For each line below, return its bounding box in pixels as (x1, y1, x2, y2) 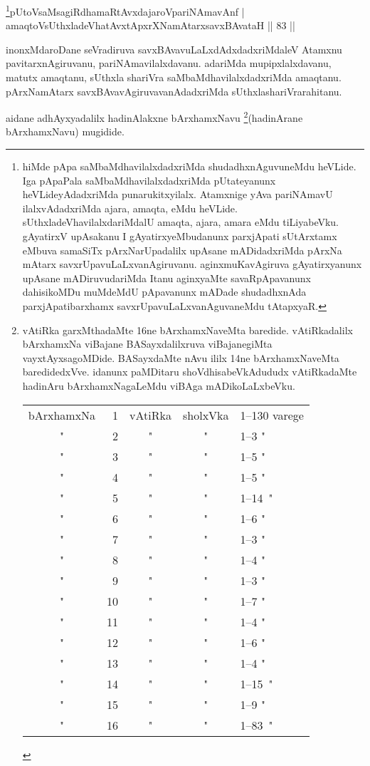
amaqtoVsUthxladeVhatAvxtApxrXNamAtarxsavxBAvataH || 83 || (6, 18, 295, 33)
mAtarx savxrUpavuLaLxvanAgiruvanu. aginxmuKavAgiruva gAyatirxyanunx (22, 257, 362, 271)
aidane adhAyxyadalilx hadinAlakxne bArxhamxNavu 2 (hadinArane (6, 108, 303, 125)
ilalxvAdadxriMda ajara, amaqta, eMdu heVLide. (22, 200, 238, 215)
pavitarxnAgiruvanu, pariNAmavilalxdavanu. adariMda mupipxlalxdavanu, (6, 56, 332, 71)
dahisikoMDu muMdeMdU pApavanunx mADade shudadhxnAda (22, 284, 307, 299)
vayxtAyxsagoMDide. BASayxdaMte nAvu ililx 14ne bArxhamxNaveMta (22, 350, 339, 365)
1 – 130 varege (240, 406, 304, 423)
